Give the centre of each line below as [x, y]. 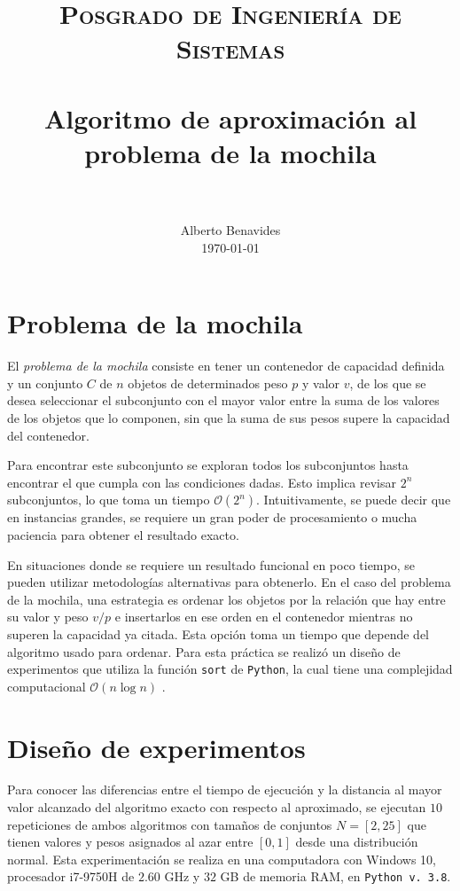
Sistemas [230, 48]
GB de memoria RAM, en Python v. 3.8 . [335, 876]
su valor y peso [48, 617]
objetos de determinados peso [208, 383]
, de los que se [388, 383]
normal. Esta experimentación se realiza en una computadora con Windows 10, [222, 859]
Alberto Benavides [230, 230]
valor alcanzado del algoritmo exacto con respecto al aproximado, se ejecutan [217, 807]
